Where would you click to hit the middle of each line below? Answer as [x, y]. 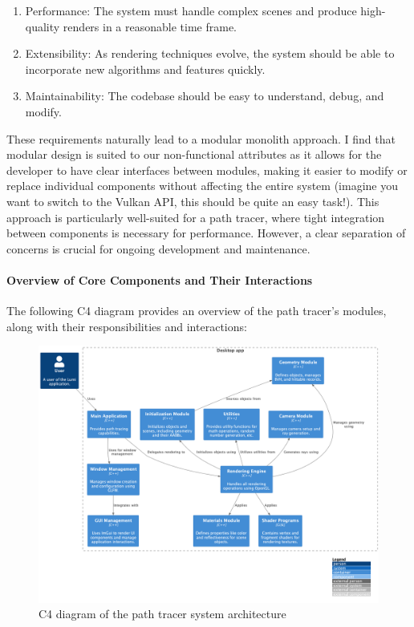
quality [43, 26]
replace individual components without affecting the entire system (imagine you [202, 186]
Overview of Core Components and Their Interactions [160, 279]
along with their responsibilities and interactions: [127, 326]
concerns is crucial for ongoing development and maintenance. [158, 248]
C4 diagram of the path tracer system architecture [162, 614]
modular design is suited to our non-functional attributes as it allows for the [194, 154]
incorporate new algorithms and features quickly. [145, 69]
